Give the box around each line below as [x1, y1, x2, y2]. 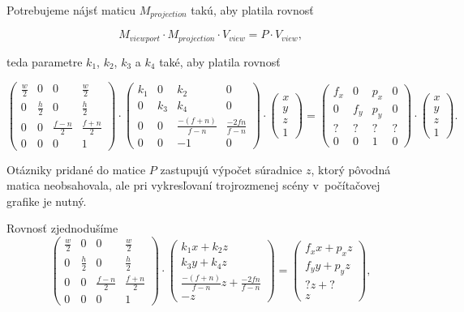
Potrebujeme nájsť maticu [6, 2, 135, 18]
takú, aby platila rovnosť [191, 2, 314, 18]
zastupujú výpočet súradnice [160, 160, 303, 177]
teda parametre [6, 53, 83, 70]
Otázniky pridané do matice [6, 160, 146, 177]
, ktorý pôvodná [311, 160, 391, 177]
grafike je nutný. [6, 192, 87, 209]
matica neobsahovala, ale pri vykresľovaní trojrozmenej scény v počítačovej [6, 177, 380, 194]
